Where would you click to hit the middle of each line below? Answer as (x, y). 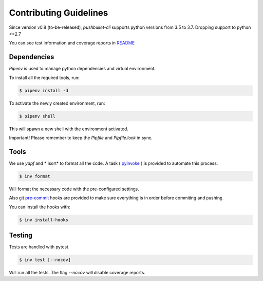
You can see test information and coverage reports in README (72, 43)
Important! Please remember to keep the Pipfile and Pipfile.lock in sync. (81, 138)
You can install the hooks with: (40, 207)
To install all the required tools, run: (44, 78)
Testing (21, 235)
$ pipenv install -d (44, 90)
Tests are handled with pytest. (39, 247)
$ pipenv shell (37, 116)
